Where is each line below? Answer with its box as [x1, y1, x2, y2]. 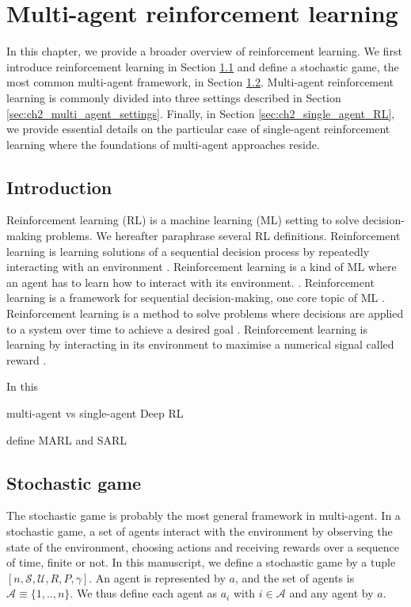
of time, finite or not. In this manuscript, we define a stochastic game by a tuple [6, 554, 396, 571]
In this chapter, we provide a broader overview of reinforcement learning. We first [6, 43, 402, 59]
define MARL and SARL [6, 431, 127, 448]
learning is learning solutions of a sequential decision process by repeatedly [6, 242, 370, 259]
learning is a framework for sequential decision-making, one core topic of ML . [6, 289, 385, 306]
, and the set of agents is [234, 569, 355, 586]
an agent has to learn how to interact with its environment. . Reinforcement [6, 273, 375, 290]
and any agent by [289, 585, 374, 601]
